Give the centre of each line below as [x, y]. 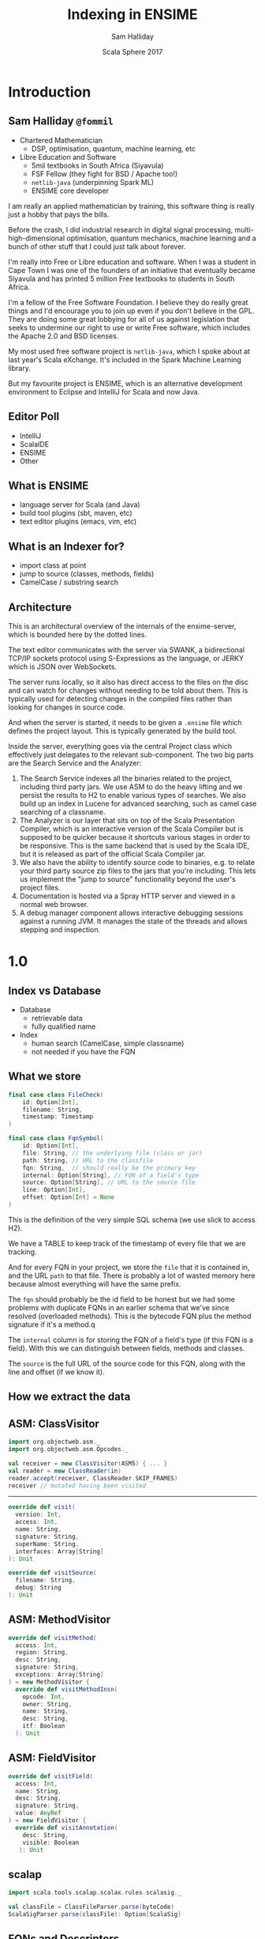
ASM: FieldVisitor [52, 1758]
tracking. [22, 1252]
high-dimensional [37, 238]
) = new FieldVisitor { [47, 1820]
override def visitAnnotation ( [67, 1827]
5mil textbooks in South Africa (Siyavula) [97, 165]
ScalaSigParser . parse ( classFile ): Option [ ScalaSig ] [95, 1914]
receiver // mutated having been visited [77, 1485]
